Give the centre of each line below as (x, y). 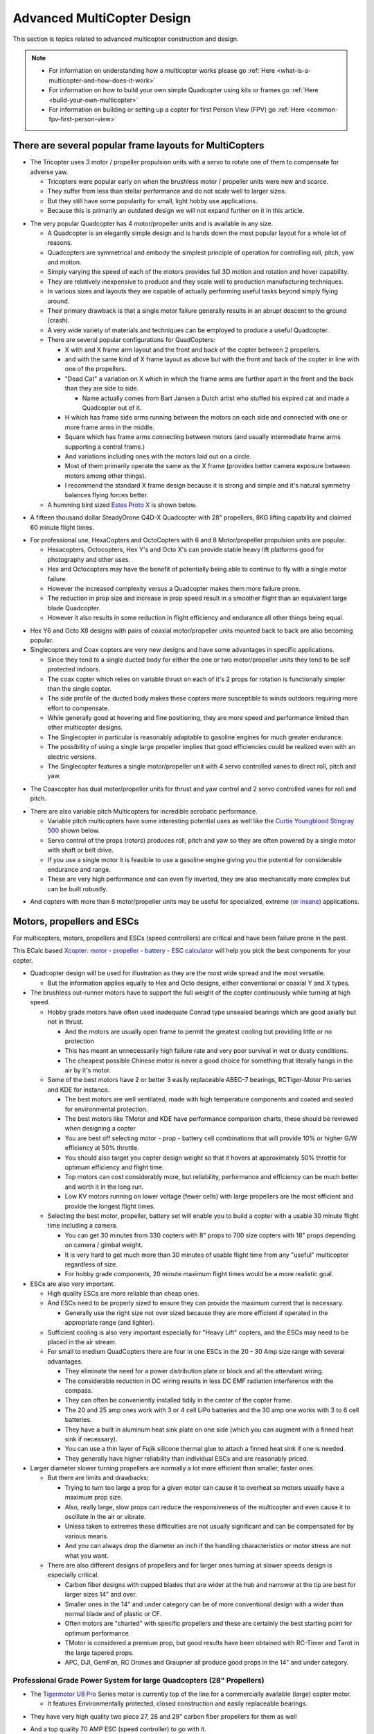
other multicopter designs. (85, 728)
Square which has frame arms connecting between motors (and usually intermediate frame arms (203, 437)
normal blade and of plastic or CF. (113, 1613)
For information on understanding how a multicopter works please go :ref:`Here (162, 71)
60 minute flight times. (62, 527)
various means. (87, 1536)
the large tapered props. (99, 1653)
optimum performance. (98, 1633)
